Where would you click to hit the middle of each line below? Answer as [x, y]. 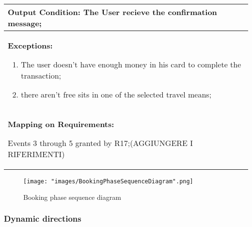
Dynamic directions [43, 219]
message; [25, 23]
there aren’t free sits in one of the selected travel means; [116, 94]
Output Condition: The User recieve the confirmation [112, 12]
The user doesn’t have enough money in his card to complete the [131, 64]
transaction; [41, 75]
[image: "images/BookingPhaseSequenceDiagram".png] [108, 181]
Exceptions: [30, 45]
